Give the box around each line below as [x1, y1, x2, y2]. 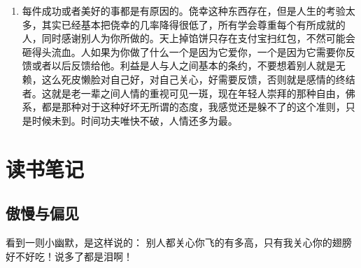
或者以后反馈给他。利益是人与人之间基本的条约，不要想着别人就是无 [31, 58, 346, 73]
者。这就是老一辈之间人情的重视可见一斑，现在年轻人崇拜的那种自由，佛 [22, 85, 355, 100]
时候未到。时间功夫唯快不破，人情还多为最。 [31, 113, 238, 127]
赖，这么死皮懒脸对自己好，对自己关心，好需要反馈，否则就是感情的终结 [22, 71, 355, 86]
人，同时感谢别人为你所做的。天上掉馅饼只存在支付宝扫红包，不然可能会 [22, 31, 355, 45]
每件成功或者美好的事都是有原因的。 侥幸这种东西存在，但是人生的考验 [22, 3, 346, 17]
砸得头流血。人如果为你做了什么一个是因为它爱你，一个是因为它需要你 [22, 44, 346, 59]
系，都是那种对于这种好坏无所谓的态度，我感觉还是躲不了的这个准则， [22, 99, 346, 114]
